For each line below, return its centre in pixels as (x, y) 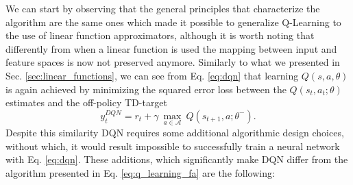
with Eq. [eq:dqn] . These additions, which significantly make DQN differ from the (177, 159)
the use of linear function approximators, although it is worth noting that (160, 35)
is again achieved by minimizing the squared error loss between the (146, 89)
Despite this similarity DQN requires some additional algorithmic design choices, (175, 132)
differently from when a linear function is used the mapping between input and (171, 48)
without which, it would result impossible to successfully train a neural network (173, 146)
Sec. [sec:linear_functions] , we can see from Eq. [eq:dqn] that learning (152, 75)
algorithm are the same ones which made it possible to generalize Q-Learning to (173, 22)
